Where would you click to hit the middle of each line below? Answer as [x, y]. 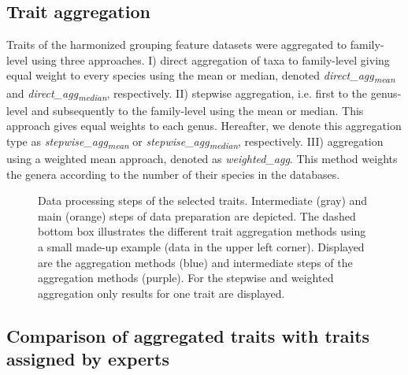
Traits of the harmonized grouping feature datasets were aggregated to [177, 45]
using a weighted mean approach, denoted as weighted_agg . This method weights [202, 158]
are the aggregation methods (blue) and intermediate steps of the [195, 262]
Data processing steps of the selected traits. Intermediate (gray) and [203, 200]
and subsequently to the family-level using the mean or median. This [197, 110]
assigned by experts [88, 359]
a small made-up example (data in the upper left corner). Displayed [201, 246]
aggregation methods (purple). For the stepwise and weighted [186, 278]
